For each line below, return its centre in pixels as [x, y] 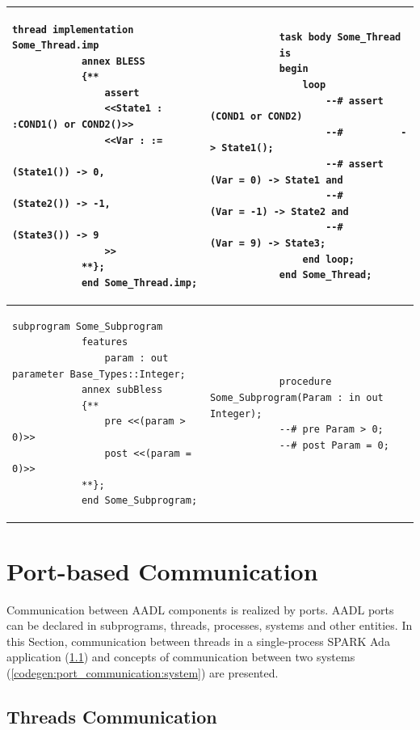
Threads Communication [112, 716]
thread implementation [73, 30]
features [105, 342]
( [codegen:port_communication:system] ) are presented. [143, 672]
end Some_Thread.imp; [139, 283]
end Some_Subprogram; [139, 501]
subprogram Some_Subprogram [88, 326]
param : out [136, 359]
